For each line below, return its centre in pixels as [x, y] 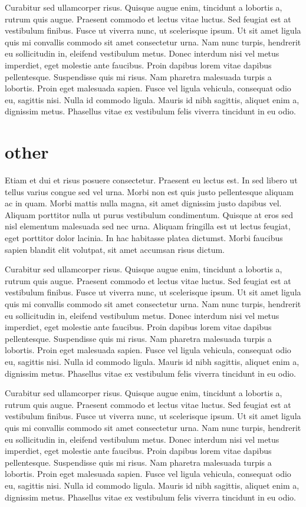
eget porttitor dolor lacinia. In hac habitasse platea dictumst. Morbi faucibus [144, 238]
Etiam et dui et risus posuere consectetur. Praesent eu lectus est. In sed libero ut [151, 180]
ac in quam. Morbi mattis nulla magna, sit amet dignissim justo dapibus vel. [143, 203]
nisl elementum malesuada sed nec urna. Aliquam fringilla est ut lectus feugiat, [148, 226]
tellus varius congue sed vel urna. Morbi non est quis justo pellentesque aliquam [149, 191]
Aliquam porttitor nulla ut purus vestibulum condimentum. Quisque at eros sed [149, 214]
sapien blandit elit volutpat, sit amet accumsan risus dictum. [115, 249]
